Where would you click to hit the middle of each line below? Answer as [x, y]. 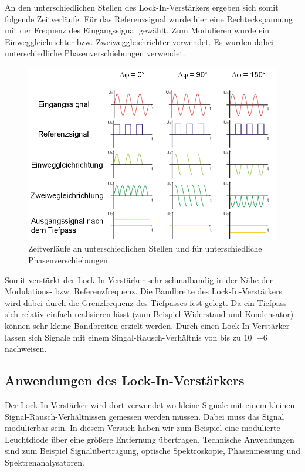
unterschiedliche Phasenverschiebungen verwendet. [95, 53]
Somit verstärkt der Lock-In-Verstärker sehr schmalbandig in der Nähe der [139, 279]
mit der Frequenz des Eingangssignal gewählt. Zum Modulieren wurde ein [137, 30]
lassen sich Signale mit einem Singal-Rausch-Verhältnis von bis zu [123, 337]
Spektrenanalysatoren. [45, 462]
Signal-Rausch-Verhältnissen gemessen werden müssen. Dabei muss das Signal [145, 416]
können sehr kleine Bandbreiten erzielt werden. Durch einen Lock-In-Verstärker [147, 326]
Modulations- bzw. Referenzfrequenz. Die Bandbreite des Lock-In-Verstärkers [144, 291]
